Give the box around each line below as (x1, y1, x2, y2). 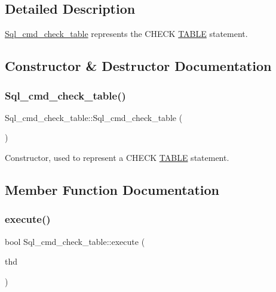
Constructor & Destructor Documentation (5, 57, 272, 75)
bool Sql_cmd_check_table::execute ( (5, 235, 145, 247)
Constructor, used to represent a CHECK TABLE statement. (5, 151, 229, 163)
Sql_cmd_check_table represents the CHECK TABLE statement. (5, 27, 248, 40)
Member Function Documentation (5, 180, 220, 198)
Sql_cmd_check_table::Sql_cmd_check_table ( (5, 111, 183, 123)
